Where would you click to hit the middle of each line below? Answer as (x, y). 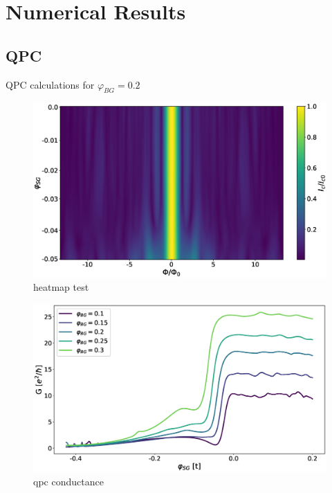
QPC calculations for (50, 84)
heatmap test (61, 287)
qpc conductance (68, 481)
